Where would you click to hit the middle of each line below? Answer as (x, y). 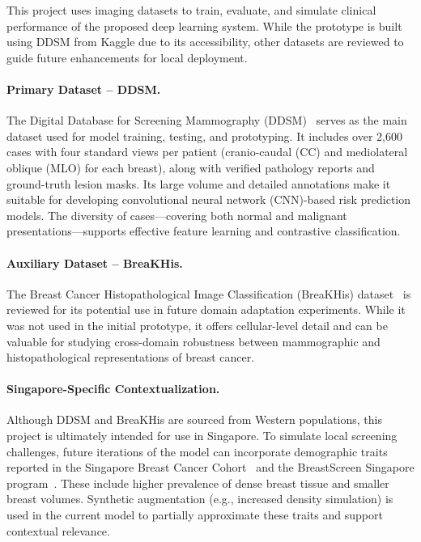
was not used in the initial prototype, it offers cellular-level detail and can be (197, 325)
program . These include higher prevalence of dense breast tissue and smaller (198, 483)
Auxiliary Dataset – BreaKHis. (95, 263)
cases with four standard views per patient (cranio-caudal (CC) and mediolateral (207, 152)
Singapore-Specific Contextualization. (113, 389)
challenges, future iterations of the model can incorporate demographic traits (197, 451)
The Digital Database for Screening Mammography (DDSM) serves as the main (207, 120)
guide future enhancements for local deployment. (127, 57)
